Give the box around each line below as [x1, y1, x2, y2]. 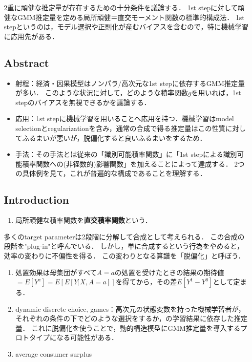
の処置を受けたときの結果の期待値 [114, 267, 224, 277]
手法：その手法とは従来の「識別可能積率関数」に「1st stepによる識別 [15, 149, 237, 159]
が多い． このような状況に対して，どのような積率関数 [15, 87, 189, 98]
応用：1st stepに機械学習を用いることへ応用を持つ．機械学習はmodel [15, 113, 234, 124]
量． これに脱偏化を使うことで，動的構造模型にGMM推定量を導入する [15, 322, 241, 333]
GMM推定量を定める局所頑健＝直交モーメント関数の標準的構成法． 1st [17, 12, 245, 22]
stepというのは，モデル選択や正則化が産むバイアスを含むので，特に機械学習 [4, 21, 249, 32]
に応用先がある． [4, 31, 59, 41]
